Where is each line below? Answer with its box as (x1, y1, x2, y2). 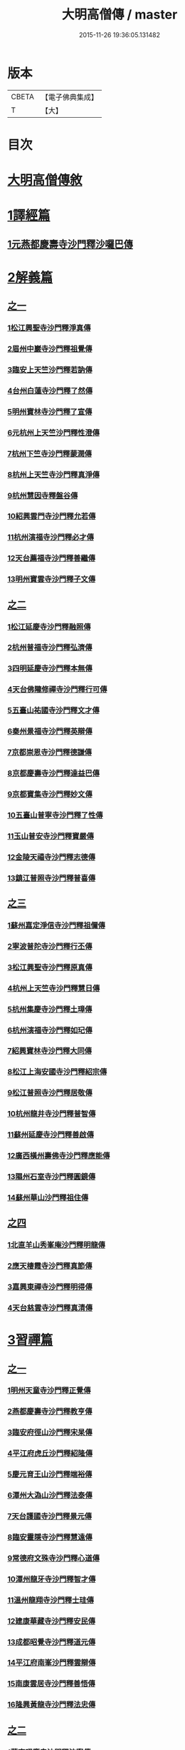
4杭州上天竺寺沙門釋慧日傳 (7, 983, 100, 993)
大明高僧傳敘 (7, 172, 83, 188)
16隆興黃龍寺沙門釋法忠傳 (7, 1700, 96, 1710)
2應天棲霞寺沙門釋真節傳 (7, 1261, 92, 1271)
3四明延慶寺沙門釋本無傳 (7, 663, 92, 673)
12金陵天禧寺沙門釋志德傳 (7, 852, 96, 862)
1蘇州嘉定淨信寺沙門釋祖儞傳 (7, 920, 105, 930)
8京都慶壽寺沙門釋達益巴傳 (7, 768, 100, 778)
